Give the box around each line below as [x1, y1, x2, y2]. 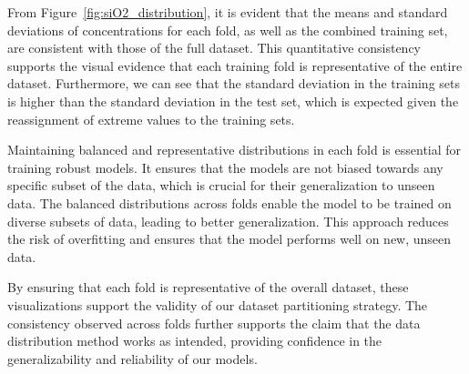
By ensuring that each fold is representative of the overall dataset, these [7, 278, 409, 297]
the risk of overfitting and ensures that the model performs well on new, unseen [7, 229, 452, 248]
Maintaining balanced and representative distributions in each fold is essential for [7, 140, 462, 159]
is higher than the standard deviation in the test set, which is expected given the [7, 91, 459, 110]
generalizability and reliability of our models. [7, 349, 258, 368]
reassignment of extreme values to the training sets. [7, 109, 295, 128]
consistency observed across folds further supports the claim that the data [7, 313, 421, 332]
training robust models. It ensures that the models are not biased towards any [7, 157, 444, 177]
